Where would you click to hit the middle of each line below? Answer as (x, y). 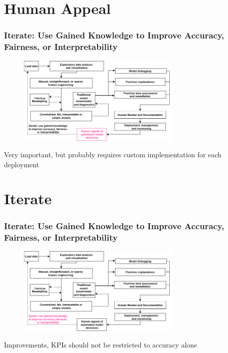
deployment (22, 164)
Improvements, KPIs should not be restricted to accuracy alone (101, 345)
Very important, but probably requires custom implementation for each (113, 155)
